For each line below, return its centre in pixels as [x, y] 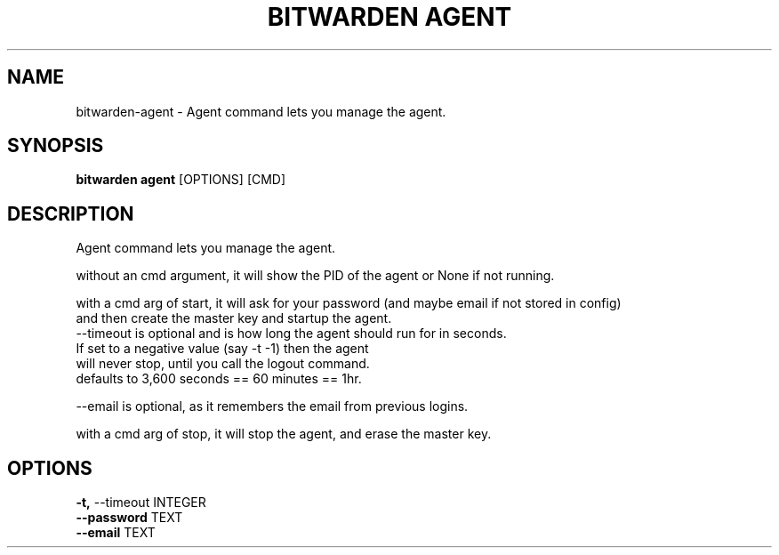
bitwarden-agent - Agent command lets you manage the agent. [261, 111]
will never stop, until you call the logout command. [223, 364]
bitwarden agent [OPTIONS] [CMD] [181, 180]
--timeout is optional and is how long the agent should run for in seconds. [291, 334]
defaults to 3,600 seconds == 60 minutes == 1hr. [219, 379]
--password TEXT [129, 518]
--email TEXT [116, 533]
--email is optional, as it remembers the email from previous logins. [272, 406]
